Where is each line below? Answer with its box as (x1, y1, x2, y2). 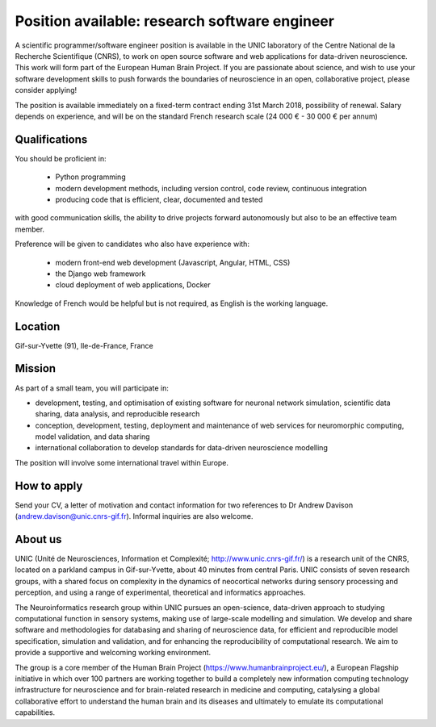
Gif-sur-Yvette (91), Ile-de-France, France (15, 341, 153, 350)
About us (15, 533, 62, 546)
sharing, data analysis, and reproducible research (35, 409, 200, 419)
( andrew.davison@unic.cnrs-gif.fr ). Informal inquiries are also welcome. (15, 512, 254, 521)
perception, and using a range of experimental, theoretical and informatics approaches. (15, 587, 306, 597)
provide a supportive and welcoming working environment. (15, 648, 212, 658)
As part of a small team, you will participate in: (15, 383, 169, 393)
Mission (15, 361, 57, 375)
